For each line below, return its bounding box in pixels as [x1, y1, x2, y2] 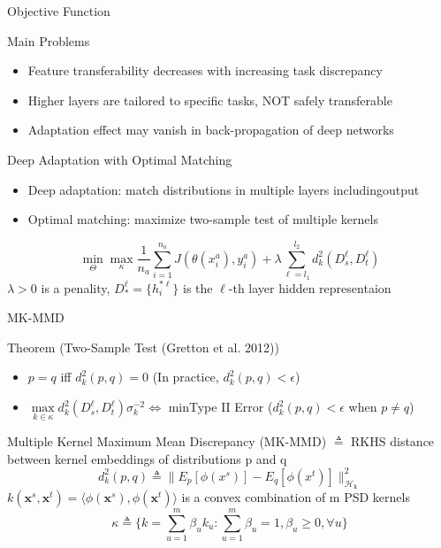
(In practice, [152, 367, 219, 386]
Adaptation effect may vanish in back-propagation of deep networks [27, 120, 394, 139]
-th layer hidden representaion [228, 278, 392, 297]
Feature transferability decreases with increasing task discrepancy [27, 61, 383, 80]
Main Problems [7, 31, 90, 50]
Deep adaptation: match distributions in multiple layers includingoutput [27, 180, 420, 198]
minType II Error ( [168, 397, 273, 416]
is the [183, 278, 213, 297]
